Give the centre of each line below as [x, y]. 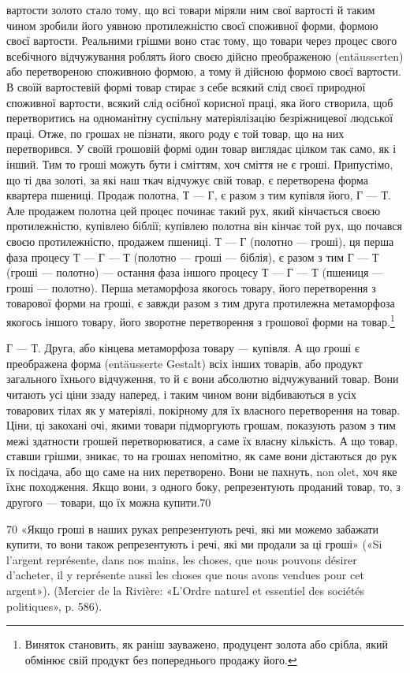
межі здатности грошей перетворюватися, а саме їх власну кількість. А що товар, [202, 440]
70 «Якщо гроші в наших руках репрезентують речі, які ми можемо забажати [193, 528]
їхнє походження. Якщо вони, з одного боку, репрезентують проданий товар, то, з [203, 487]
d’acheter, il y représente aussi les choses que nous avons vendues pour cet [185, 575]
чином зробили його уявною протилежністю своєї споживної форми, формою [192, 25]
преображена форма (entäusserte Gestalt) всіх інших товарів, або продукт [184, 363]
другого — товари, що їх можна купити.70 [109, 502]
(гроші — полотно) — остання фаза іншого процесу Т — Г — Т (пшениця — [195, 272]
